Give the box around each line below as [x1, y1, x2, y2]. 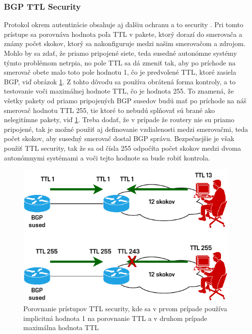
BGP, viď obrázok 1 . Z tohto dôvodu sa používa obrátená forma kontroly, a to [4, 76, 236, 86]
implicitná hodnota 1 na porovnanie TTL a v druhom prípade [23, 313, 207, 323]
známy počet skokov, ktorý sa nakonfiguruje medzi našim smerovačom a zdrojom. [4, 38, 246, 48]
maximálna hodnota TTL [23, 322, 99, 333]
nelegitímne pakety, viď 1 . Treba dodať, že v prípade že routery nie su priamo [4, 114, 235, 125]
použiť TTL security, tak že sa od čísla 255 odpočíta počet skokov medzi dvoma [4, 143, 241, 153]
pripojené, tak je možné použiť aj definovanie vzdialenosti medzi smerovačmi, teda [4, 124, 248, 134]
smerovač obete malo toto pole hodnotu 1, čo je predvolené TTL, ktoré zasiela [4, 67, 236, 77]
